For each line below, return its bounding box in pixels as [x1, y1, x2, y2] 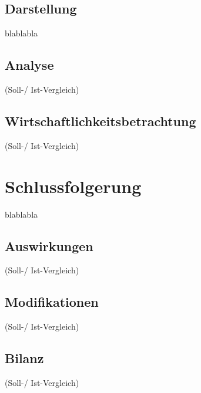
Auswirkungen [5, 236, 93, 255]
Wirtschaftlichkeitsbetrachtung [5, 111, 196, 130]
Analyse [5, 56, 54, 74]
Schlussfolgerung [5, 174, 142, 198]
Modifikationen [5, 293, 99, 311]
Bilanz [5, 349, 44, 367]
